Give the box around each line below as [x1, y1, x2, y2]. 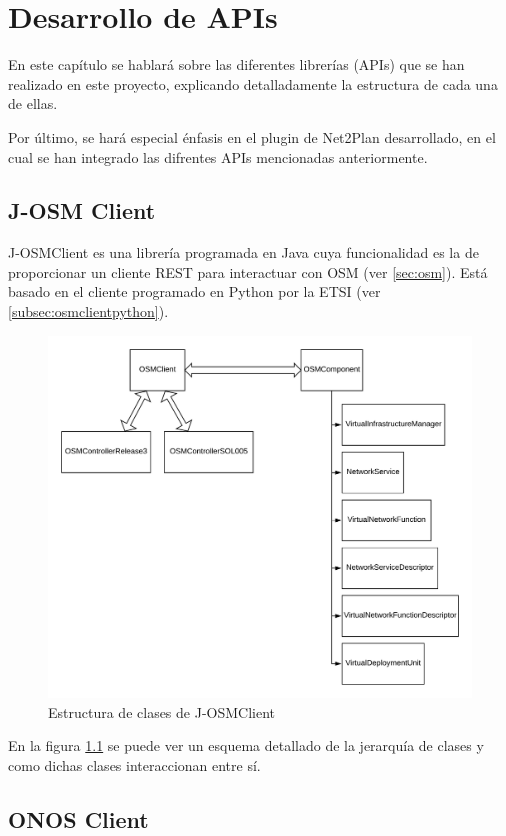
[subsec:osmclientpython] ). [8, 301, 169, 322]
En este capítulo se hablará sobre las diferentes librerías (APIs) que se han [8, 54, 465, 75]
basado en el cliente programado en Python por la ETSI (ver [8, 281, 381, 302]
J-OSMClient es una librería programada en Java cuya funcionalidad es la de [8, 242, 479, 263]
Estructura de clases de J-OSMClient [48, 701, 276, 722]
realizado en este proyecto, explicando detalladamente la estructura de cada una [8, 73, 498, 94]
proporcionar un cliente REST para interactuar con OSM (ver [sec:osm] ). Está [8, 261, 488, 282]
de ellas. [8, 93, 58, 114]
